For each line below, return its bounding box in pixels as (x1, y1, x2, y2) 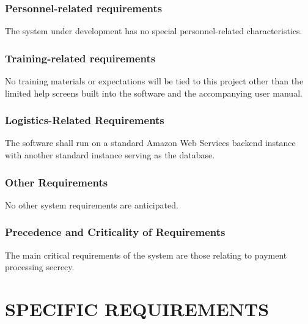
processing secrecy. (5, 260, 75, 273)
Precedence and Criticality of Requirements (5, 224, 226, 240)
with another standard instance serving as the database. (5, 149, 215, 161)
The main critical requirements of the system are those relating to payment (5, 248, 287, 261)
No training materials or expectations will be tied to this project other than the (5, 75, 304, 87)
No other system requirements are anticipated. (5, 198, 178, 211)
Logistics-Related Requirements (5, 112, 164, 128)
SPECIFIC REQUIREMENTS (5, 296, 269, 322)
